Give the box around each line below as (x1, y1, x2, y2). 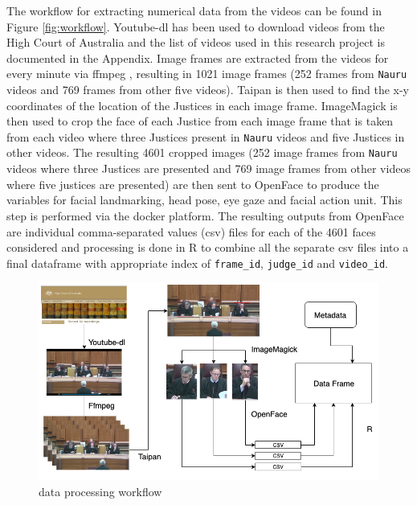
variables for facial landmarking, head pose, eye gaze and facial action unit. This (6, 191, 403, 208)
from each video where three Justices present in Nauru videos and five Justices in (6, 128, 405, 145)
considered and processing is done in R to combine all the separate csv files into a (6, 239, 409, 256)
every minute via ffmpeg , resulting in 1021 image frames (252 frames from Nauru (6, 65, 407, 82)
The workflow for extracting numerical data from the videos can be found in (6, 2, 382, 18)
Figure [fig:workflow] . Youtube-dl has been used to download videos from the (6, 18, 385, 35)
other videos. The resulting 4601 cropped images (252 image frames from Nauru (6, 144, 398, 161)
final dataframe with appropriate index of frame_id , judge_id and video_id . (6, 254, 388, 271)
